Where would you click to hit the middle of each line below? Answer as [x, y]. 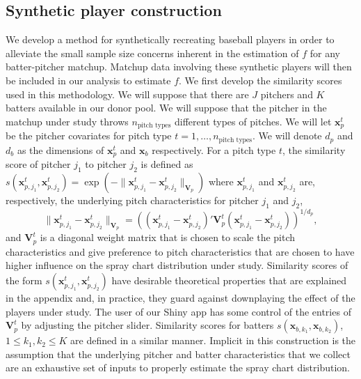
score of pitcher [38, 164]
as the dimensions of [61, 149]
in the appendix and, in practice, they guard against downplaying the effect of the [180, 298]
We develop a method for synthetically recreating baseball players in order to [170, 39]
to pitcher [106, 164]
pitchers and [287, 94]
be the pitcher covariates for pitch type [89, 136]
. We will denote [287, 136]
